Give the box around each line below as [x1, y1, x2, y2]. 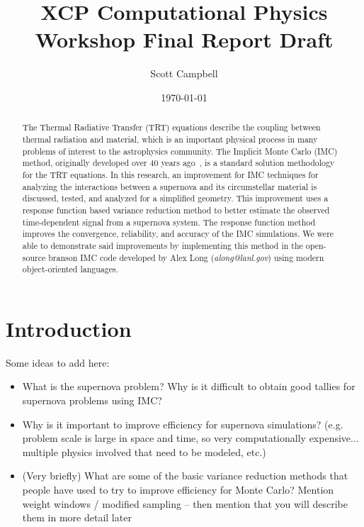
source [22, 251, 46, 263]
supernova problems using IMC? [22, 392, 162, 407]
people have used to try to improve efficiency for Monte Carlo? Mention [22, 482, 334, 497]
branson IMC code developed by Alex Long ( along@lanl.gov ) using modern [48, 251, 324, 263]
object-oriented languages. [22, 263, 118, 275]
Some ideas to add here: [6, 355, 110, 370]
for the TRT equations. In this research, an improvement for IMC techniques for [22, 168, 319, 180]
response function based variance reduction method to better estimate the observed [22, 204, 330, 216]
